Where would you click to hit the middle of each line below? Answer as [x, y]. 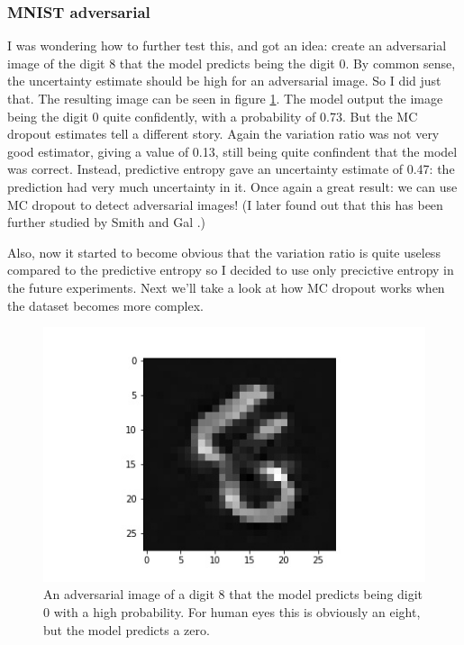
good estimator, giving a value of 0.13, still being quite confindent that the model [232, 151]
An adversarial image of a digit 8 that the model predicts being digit [233, 594]
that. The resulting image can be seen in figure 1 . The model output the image [225, 98]
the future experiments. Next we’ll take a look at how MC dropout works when [226, 287]
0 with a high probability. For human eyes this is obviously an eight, [232, 611]
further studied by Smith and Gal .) [107, 222]
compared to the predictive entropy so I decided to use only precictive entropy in [231, 270]
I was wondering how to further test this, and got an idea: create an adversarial [227, 45]
